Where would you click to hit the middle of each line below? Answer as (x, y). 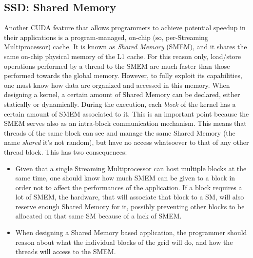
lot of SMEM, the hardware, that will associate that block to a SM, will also (130, 197)
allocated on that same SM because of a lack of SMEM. (98, 216)
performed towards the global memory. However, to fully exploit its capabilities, (123, 75)
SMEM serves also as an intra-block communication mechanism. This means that (125, 123)
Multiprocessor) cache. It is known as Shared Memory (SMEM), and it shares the (126, 47)
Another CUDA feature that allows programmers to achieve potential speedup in (125, 28)
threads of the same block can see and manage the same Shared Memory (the (120, 132)
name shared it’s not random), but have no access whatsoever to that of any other (126, 142)
